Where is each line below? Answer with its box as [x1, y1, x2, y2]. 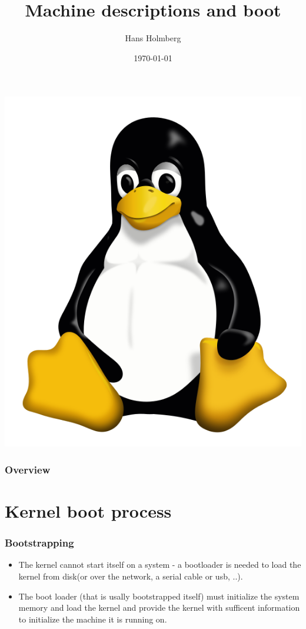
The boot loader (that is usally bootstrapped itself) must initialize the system [18, 590, 300, 602]
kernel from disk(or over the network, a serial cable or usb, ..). [18, 570, 243, 582]
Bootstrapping [5, 535, 74, 550]
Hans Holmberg [125, 32, 181, 44]
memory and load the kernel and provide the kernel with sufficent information [18, 601, 300, 614]
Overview [5, 462, 51, 476]
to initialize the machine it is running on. [18, 613, 167, 625]
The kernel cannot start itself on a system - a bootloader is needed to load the [18, 558, 301, 571]
